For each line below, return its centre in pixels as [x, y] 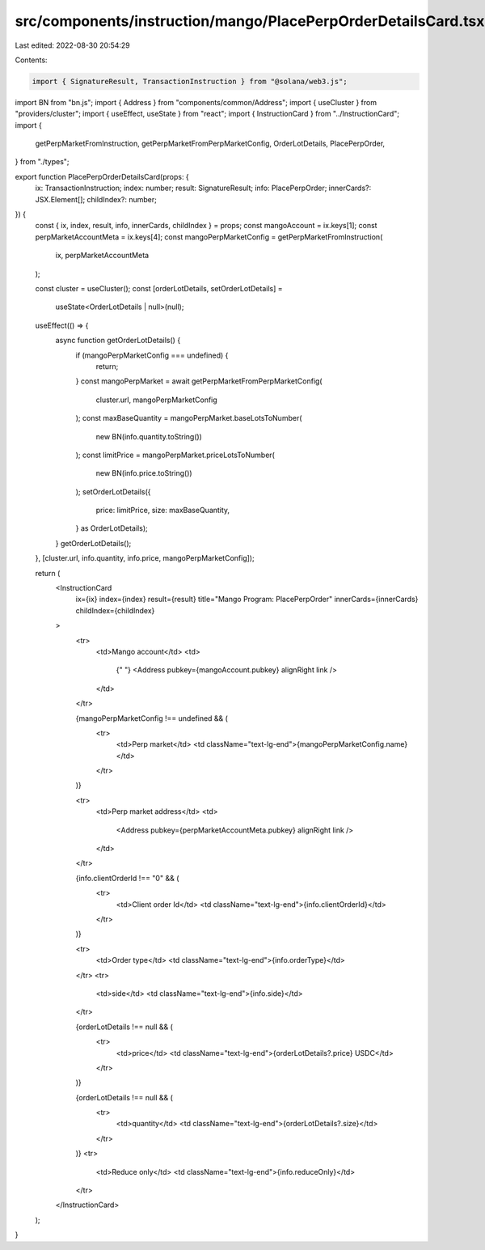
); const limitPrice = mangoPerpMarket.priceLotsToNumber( [175, 455]
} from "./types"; [42, 162]
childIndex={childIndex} [115, 610]
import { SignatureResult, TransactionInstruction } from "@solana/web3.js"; [190, 81]
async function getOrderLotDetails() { [118, 341]
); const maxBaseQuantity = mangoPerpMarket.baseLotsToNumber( [189, 418]
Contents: [31, 60]
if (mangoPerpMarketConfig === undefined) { [152, 355]
